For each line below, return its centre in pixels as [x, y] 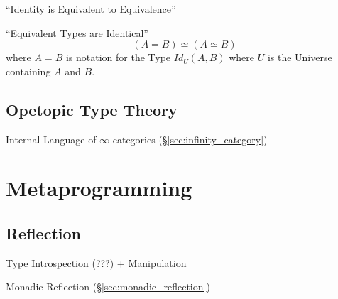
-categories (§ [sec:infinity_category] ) [189, 139]
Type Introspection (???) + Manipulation [96, 262]
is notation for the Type [118, 57]
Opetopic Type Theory [92, 109]
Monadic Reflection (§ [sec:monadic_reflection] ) [108, 287]
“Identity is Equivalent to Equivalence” [91, 9]
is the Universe [300, 57]
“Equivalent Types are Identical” [77, 32]
